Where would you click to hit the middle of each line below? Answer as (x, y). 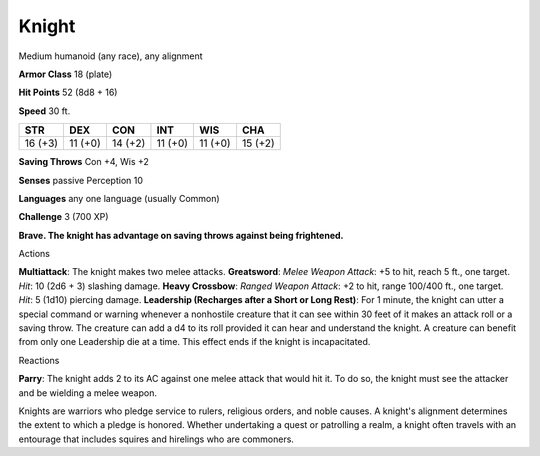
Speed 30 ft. (44, 111)
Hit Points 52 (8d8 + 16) (68, 92)
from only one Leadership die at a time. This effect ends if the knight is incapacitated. (194, 342)
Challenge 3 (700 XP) (63, 217)
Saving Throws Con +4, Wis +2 (84, 162)
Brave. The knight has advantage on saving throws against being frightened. (181, 235)
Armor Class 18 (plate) (65, 74)
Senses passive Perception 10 (81, 180)
